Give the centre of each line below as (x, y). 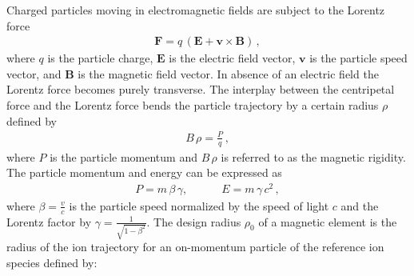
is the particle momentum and (123, 156)
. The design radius (194, 221)
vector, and (34, 73)
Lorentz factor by (49, 221)
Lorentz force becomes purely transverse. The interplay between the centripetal (201, 89)
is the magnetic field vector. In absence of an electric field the (228, 73)
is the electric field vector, (232, 58)
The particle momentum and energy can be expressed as (144, 172)
